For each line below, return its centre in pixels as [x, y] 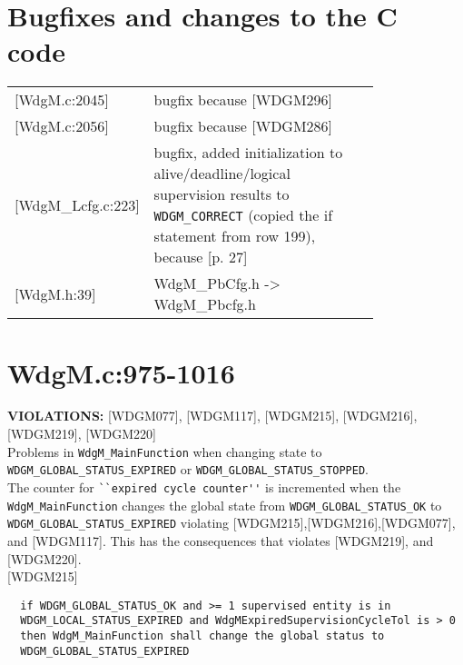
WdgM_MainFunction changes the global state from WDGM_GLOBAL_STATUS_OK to [225, 505]
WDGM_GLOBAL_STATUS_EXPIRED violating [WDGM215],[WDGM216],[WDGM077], [231, 523]
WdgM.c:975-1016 [121, 372]
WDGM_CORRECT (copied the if [243, 215]
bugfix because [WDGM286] [243, 126]
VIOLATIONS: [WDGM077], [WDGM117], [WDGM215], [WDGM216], [212, 416]
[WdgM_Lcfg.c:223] [77, 204]
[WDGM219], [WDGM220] [82, 434]
